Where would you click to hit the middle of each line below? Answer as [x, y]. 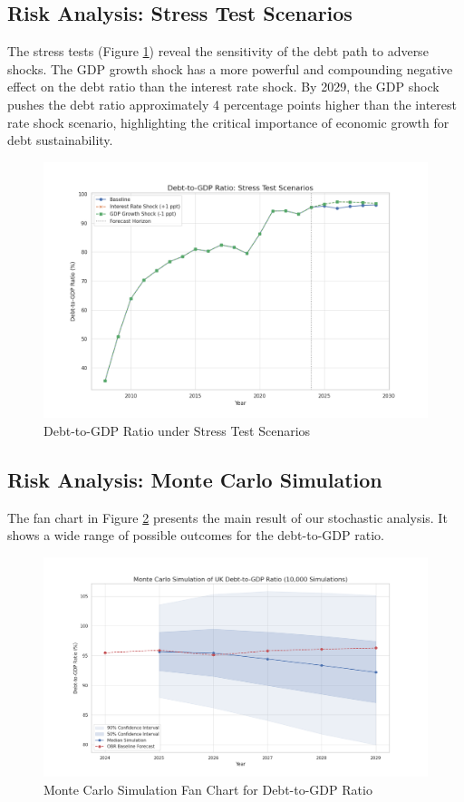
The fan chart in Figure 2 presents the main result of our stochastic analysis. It [227, 517]
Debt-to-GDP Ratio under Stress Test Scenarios [177, 430]
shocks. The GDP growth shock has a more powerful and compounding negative [230, 68]
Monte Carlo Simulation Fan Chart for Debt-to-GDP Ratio [208, 789]
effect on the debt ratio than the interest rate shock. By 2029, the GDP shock [223, 87]
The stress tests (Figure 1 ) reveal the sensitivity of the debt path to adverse [218, 51]
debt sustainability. [60, 140]
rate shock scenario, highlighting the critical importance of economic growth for [228, 122]
